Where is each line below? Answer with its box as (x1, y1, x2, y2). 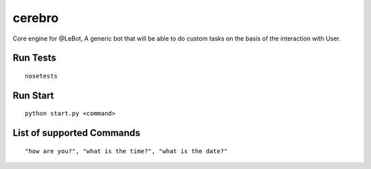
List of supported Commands (12, 127, 141, 139)
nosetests (25, 72, 58, 80)
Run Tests (12, 52, 56, 64)
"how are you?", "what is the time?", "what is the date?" (25, 147, 228, 155)
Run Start (12, 89, 54, 101)
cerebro (12, 10, 59, 25)
